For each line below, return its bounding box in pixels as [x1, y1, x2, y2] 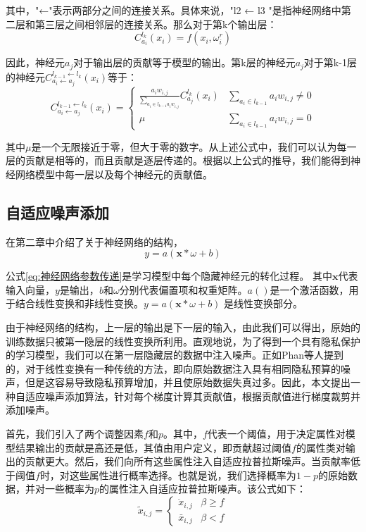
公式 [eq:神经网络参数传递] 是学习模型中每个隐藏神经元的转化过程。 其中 [6, 268, 332, 283]
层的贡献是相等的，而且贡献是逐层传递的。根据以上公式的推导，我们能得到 [6, 153, 351, 168]
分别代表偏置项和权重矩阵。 [119, 282, 248, 297]
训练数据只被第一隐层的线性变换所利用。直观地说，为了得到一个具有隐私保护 [6, 333, 360, 348]
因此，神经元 [6, 55, 65, 70]
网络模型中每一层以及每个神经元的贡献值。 [15, 166, 213, 181]
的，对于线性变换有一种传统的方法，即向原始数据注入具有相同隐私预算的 [6, 361, 341, 376]
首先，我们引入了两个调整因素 [6, 426, 144, 441]
